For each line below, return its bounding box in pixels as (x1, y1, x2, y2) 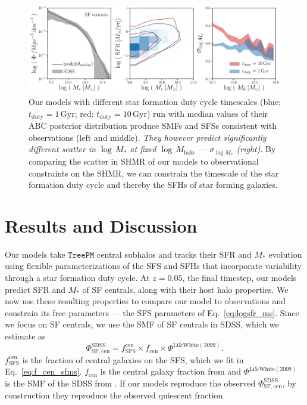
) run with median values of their (146, 107, 268, 119)
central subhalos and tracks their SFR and (97, 248, 252, 260)
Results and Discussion (5, 213, 198, 237)
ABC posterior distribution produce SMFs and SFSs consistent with (29, 119, 277, 132)
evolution (268, 248, 302, 260)
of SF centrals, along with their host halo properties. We (82, 283, 289, 295)
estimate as (5, 329, 46, 342)
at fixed (130, 143, 156, 155)
